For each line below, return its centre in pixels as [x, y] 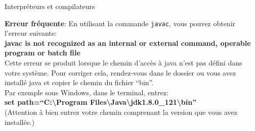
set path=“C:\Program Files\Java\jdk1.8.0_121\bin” [101, 102]
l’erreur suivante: [31, 33]
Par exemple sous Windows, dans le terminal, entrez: [87, 92]
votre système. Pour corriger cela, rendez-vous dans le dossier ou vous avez [120, 72]
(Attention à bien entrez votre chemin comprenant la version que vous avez [121, 112]
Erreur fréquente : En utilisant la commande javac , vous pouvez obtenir [120, 23]
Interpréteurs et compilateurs [50, 6]
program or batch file [42, 53]
